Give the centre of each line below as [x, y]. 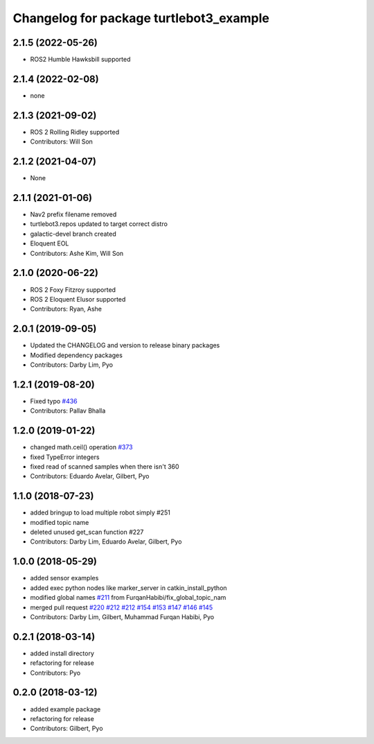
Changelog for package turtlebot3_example [141, 18]
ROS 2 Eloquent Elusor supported [78, 299]
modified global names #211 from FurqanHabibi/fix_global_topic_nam [128, 598]
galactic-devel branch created [73, 234]
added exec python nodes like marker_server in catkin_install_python [129, 588]
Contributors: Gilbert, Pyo [66, 729]
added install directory [62, 653]
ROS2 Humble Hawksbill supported [80, 60]
